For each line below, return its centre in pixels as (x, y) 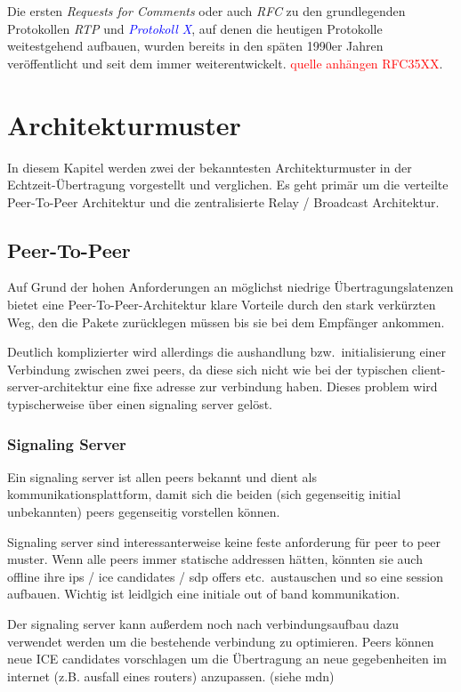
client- (429, 369)
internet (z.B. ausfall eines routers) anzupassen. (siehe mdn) (171, 676)
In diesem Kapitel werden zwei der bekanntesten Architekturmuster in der (210, 167)
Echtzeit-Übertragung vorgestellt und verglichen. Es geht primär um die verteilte (228, 185)
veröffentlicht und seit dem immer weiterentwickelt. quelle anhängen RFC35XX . (225, 63)
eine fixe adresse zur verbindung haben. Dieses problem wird (273, 386)
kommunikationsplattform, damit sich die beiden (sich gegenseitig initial (204, 494)
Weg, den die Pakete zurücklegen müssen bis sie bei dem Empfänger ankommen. (226, 322)
